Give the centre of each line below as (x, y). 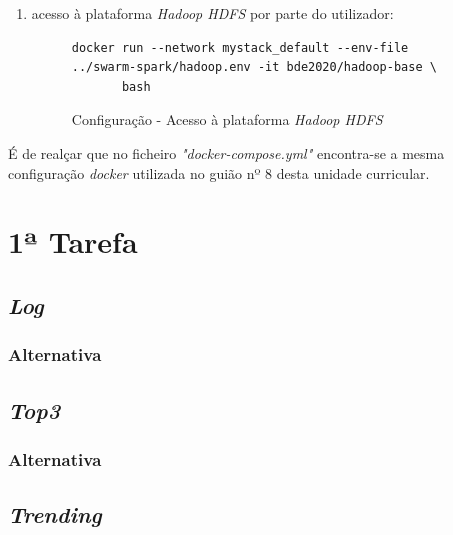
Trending (55, 514)
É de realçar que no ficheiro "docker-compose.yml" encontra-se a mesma (226, 152)
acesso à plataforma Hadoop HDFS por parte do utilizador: (212, 13)
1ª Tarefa (73, 241)
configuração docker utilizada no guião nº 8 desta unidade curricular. (219, 172)
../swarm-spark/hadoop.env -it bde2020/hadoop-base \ (254, 67)
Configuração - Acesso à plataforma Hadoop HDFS (227, 119)
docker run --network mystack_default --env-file (240, 47)
